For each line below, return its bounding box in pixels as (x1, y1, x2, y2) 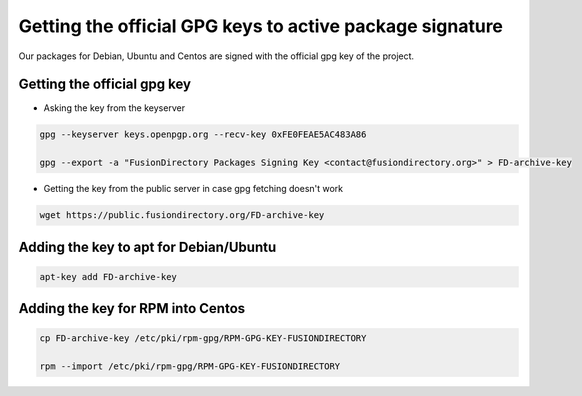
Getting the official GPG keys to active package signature (18, 15, 504, 37)
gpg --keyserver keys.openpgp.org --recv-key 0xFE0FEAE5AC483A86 (39, 129, 367, 140)
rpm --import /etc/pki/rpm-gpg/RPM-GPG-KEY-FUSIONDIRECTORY (39, 361, 341, 372)
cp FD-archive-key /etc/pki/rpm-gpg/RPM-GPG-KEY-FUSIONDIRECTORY (39, 333, 367, 344)
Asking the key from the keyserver (43, 102, 185, 114)
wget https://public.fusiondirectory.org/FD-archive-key (39, 210, 325, 221)
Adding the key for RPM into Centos (18, 300, 246, 317)
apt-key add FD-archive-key (39, 271, 177, 282)
